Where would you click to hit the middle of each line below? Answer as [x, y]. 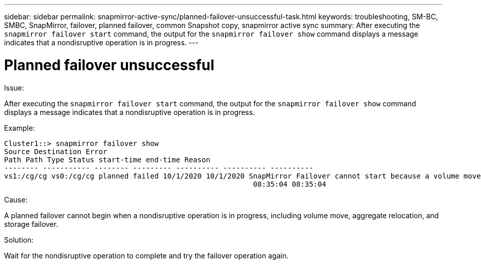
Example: [20, 128]
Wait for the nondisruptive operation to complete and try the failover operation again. [146, 255]
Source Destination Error [56, 151]
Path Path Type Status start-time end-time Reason [107, 159]
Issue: [14, 87]
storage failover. [31, 224]
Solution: [19, 240]
